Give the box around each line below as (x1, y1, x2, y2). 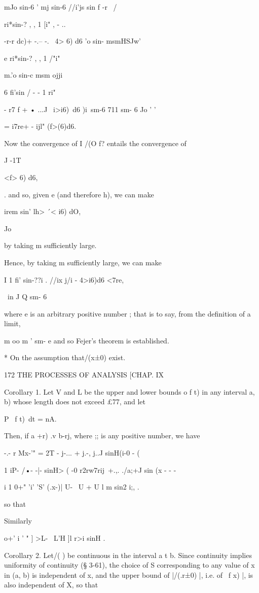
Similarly (4, 515, 32, 526)
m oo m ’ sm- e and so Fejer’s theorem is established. (4, 335, 169, 345)
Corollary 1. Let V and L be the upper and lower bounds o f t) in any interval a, (4, 386, 255, 397)
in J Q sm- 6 (7, 291, 47, 302)
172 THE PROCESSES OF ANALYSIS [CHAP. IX (4, 369, 164, 380)
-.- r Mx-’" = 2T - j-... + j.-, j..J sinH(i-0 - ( (4, 447, 140, 458)
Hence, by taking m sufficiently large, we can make (4, 257, 162, 267)
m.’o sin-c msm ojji (4, 69, 63, 80)
